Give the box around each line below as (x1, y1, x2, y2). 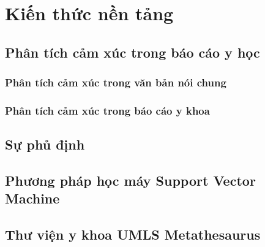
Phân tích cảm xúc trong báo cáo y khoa (5, 102, 210, 118)
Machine (5, 189, 60, 208)
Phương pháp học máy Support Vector (5, 171, 256, 190)
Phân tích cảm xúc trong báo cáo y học (5, 42, 260, 61)
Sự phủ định (5, 135, 85, 154)
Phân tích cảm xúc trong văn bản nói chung (5, 75, 226, 90)
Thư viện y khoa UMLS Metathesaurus (5, 225, 261, 244)
